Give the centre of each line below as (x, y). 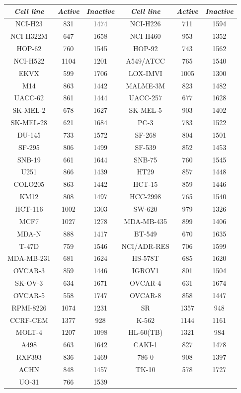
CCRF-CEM (29, 320)
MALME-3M (146, 85)
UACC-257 (145, 98)
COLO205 (29, 184)
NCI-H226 (145, 24)
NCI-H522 (29, 60)
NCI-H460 (145, 36)
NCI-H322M (29, 36)
